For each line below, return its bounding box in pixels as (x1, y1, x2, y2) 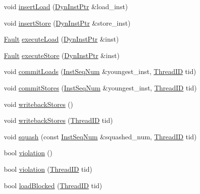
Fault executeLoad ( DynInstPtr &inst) (4, 34, 119, 44)
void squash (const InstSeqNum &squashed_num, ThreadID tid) (4, 131, 197, 141)
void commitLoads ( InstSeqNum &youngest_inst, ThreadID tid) (4, 66, 196, 76)
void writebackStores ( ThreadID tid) (4, 115, 113, 125)
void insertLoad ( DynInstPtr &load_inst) (4, 1, 128, 11)
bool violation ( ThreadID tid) (4, 164, 92, 174)
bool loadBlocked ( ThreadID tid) (4, 180, 102, 190)
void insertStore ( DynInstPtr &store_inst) (4, 17, 131, 28)
